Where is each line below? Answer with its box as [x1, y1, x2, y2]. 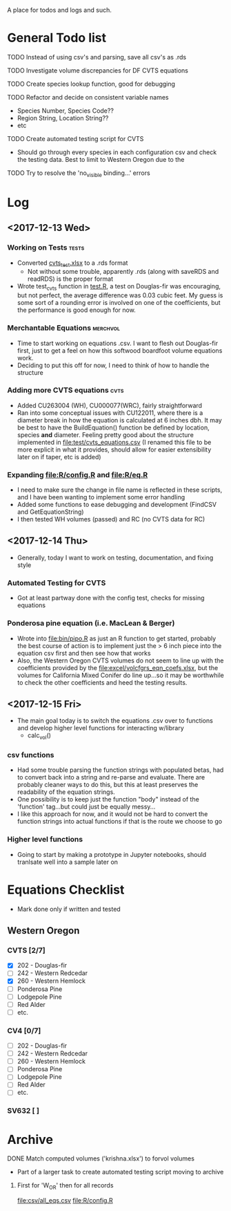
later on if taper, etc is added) [17, 452, 101, 461]
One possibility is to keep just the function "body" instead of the [17, 795, 200, 804]
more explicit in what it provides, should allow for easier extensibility [17, 445, 212, 454]
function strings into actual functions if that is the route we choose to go [17, 817, 223, 826]
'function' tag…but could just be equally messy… [17, 802, 156, 811]
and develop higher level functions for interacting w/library [17, 724, 184, 732]
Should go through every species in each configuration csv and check [17, 148, 217, 156]
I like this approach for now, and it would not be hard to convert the [17, 810, 208, 818]
